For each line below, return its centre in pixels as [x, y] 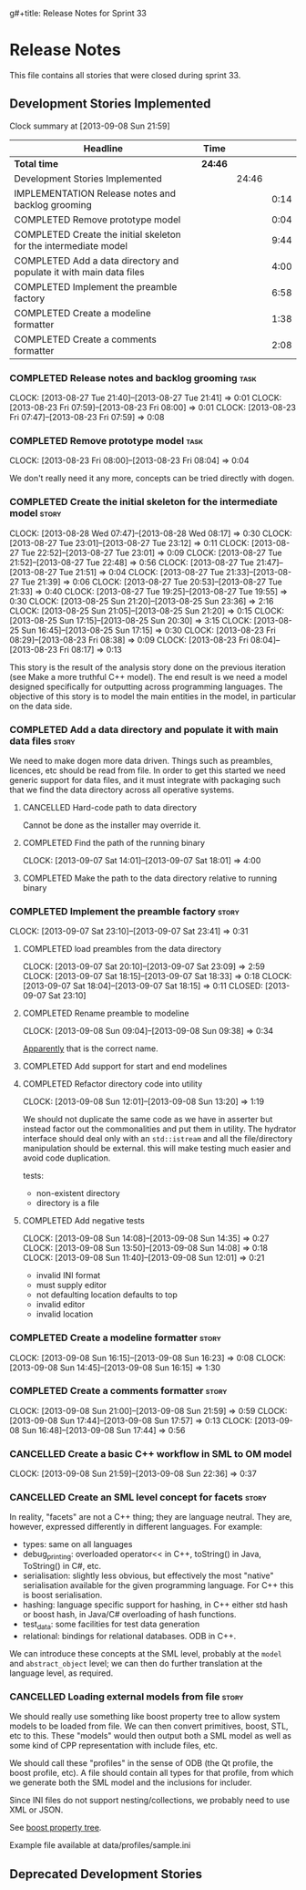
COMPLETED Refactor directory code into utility [112, 1084]
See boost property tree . [56, 1828]
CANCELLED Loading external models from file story [127, 1697]
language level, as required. [61, 1673]
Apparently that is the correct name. [91, 1048]
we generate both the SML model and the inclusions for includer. [131, 1782]
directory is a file [68, 1203]
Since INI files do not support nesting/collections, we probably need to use [149, 1801]
